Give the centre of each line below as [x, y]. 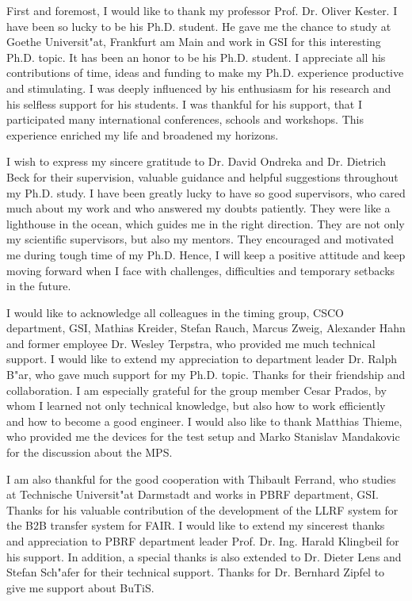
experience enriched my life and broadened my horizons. [143, 134]
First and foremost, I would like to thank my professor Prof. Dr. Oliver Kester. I [202, 10]
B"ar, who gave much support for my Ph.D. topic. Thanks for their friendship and [206, 375]
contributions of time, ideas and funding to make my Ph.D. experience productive [205, 73]
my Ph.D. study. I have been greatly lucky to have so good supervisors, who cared [206, 192]
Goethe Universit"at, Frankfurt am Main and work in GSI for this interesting [194, 42]
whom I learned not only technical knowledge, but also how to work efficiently [196, 406]
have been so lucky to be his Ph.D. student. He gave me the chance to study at [199, 26]
